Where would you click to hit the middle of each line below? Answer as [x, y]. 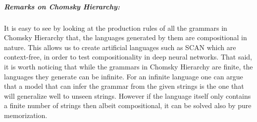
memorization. [26, 115]
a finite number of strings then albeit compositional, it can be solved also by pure [128, 105]
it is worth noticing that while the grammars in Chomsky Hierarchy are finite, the [128, 66]
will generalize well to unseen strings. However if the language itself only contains [128, 95]
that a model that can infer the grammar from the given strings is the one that [124, 86]
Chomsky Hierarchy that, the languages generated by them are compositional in [126, 37]
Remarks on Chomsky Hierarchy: [62, 6]
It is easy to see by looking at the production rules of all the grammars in [116, 28]
